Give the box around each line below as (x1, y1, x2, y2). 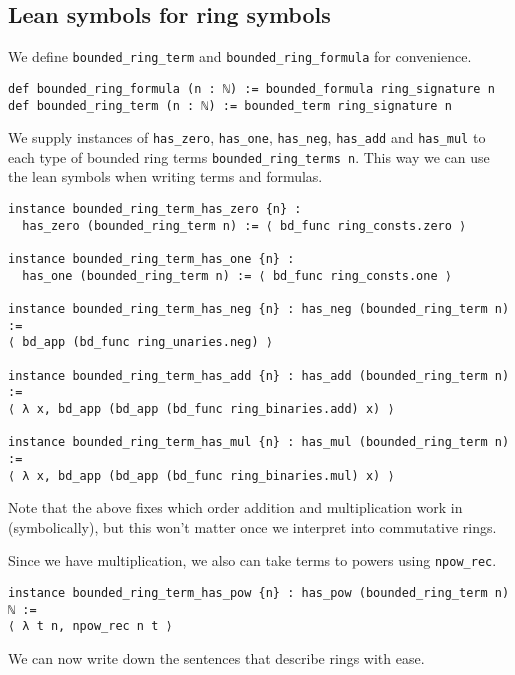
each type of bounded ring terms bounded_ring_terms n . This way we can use (8, 146, 490, 167)
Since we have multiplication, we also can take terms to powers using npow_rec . (8, 550, 497, 571)
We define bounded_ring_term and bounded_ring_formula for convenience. (8, 46, 472, 67)
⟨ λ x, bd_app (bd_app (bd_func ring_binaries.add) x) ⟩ (8, 401, 395, 416)
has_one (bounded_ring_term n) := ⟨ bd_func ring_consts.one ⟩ (22, 268, 452, 283)
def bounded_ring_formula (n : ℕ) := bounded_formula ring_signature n (8, 81, 495, 96)
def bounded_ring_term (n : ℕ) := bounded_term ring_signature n (8, 98, 452, 113)
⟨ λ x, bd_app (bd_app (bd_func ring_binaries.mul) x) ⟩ (8, 468, 395, 483)
